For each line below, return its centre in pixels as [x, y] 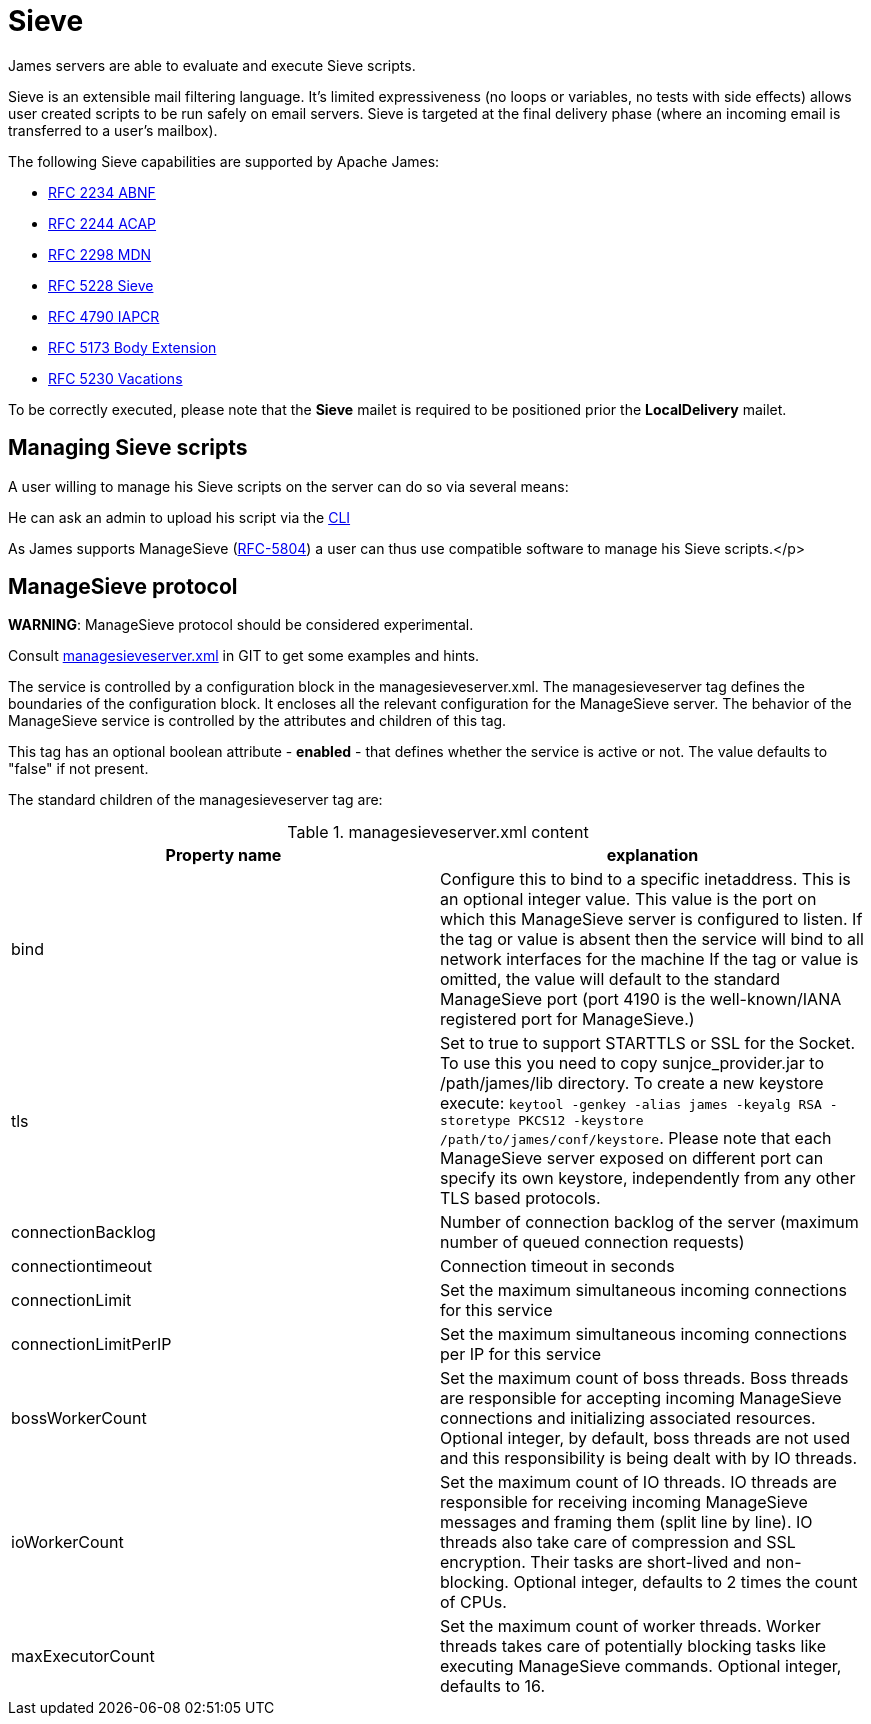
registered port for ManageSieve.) [567, 1019]
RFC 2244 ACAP [102, 223]
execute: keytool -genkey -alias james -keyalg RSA [631, 1103]
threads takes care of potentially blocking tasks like [633, 1646]
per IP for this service [521, 1354]
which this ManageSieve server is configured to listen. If [651, 919]
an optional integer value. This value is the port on [628, 899]
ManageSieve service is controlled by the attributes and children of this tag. [257, 721]
